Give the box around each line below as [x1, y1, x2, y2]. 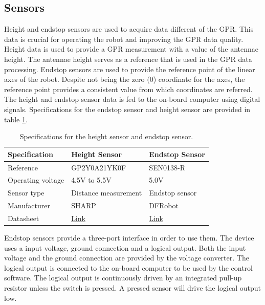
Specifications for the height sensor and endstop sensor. [19, 131, 193, 142]
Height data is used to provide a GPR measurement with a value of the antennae [4, 43, 258, 54]
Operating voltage [8, 175, 64, 185]
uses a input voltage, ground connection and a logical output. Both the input [4, 242, 246, 253]
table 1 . [4, 114, 28, 124]
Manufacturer [8, 200, 50, 211]
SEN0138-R [149, 162, 185, 172]
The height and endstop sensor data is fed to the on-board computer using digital [4, 94, 260, 104]
